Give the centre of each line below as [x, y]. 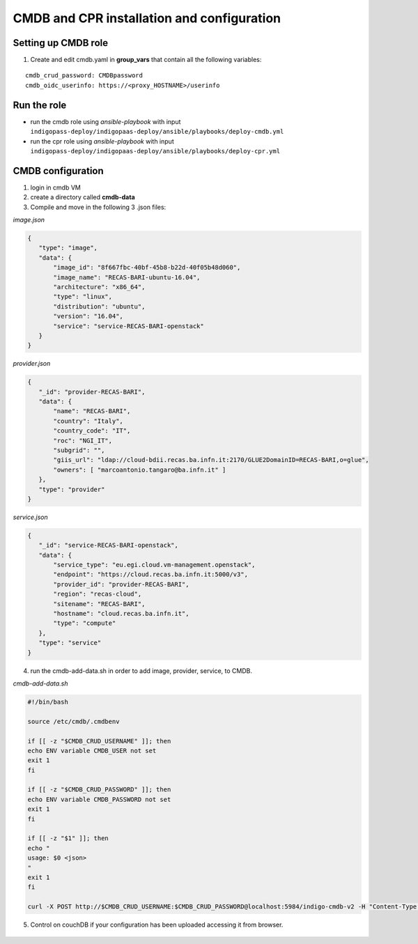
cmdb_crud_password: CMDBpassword [84, 76]
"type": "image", [68, 248]
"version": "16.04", [88, 316]
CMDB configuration [58, 171]
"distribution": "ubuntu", [99, 306]
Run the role [40, 105]
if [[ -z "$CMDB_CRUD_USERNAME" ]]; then [99, 741]
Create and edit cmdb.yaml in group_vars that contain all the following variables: [146, 60]
